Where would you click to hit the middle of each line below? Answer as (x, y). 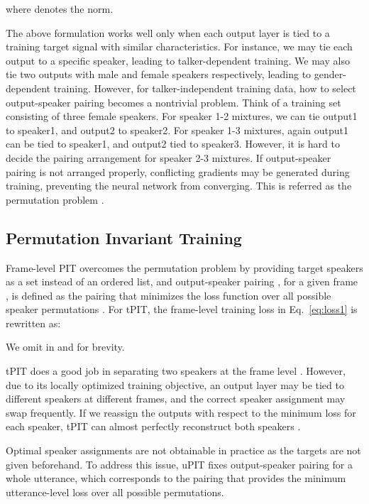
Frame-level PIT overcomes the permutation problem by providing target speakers (184, 267)
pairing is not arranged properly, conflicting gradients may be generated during (178, 171)
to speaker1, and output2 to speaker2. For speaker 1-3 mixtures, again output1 (177, 130)
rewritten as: (33, 323)
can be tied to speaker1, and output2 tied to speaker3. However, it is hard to (173, 144)
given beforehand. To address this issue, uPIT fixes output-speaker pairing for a (180, 464)
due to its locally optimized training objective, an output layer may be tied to (175, 384)
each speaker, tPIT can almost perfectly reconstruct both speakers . (153, 426)
